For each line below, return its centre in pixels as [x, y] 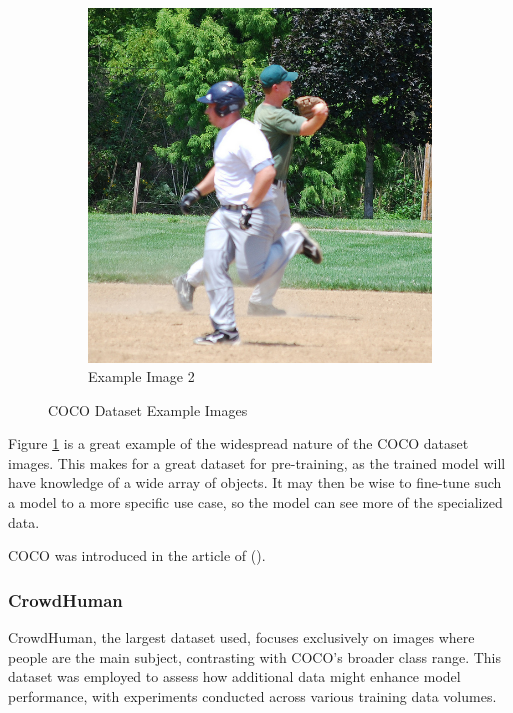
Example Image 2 [141, 376]
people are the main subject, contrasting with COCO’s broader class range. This [254, 656]
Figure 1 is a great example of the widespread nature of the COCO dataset [238, 443]
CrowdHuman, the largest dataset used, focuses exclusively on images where [241, 637]
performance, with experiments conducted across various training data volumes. [252, 695]
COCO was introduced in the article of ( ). [137, 555]
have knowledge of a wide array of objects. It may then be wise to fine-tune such [255, 482]
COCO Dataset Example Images [148, 409]
